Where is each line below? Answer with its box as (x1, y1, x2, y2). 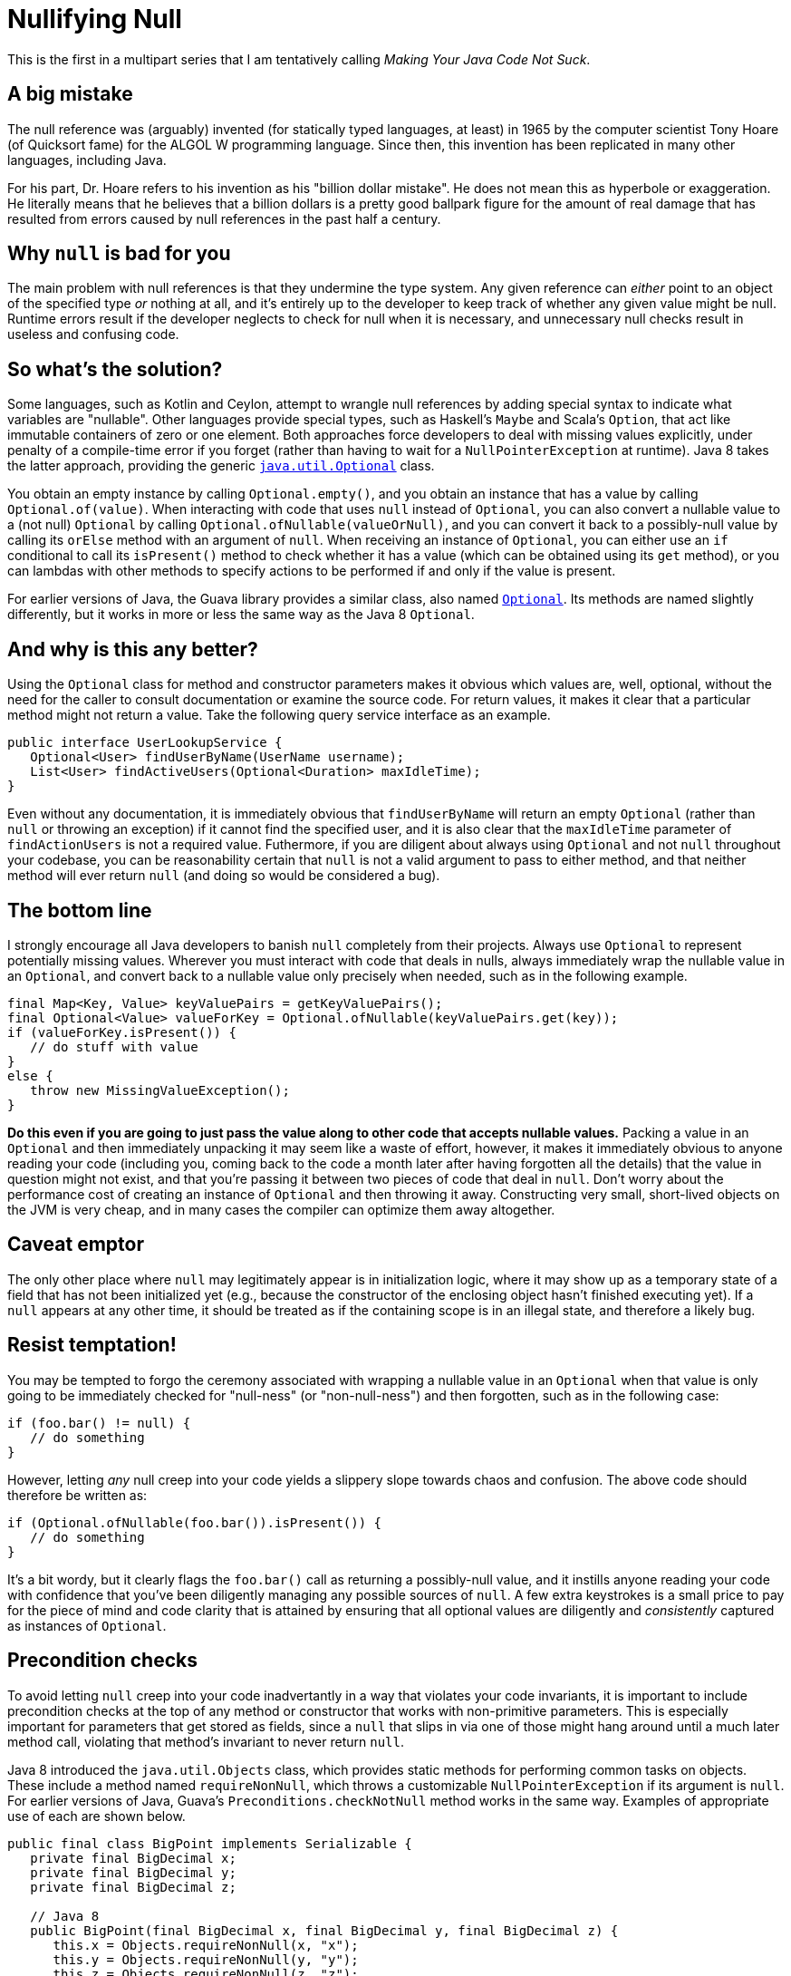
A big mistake (7, 82, 133, 106)
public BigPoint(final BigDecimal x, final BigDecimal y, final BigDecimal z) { (30, 1923, 619, 1938)
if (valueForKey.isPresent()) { (7, 1024, 236, 1040)
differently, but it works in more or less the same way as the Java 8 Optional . (7, 606, 475, 623)
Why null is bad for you (7, 242, 231, 266)
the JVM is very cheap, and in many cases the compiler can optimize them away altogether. (7, 1201, 555, 1217)
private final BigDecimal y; (30, 1865, 236, 1880)
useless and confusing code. (7, 326, 179, 343)
